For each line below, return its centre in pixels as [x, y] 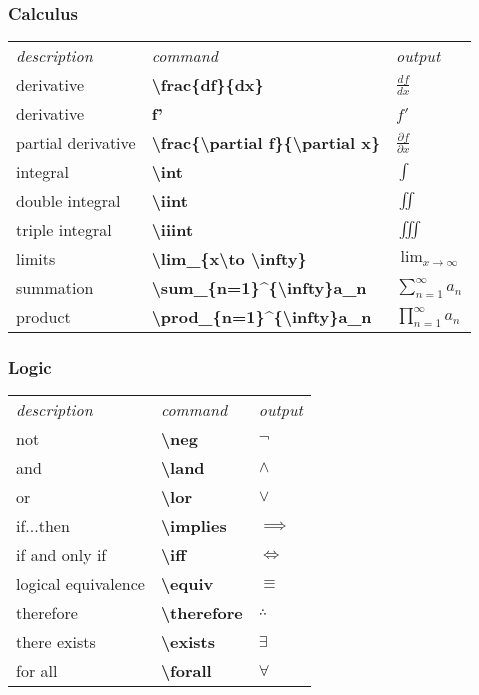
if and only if [61, 555]
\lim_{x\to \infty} [229, 259]
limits [36, 259]
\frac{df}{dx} [207, 85]
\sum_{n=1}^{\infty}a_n [259, 288]
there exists [56, 642]
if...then [43, 526]
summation [55, 288]
